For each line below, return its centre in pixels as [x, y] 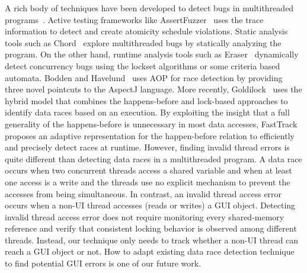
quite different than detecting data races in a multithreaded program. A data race [153, 158]
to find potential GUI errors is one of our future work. [103, 263]
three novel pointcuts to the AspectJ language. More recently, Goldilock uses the [153, 89]
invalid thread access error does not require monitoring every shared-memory [145, 216]
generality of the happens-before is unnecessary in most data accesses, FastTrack [151, 123]
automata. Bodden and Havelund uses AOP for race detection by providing [144, 77]
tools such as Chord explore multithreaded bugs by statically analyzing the [143, 42]
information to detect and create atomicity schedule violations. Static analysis [146, 31]
